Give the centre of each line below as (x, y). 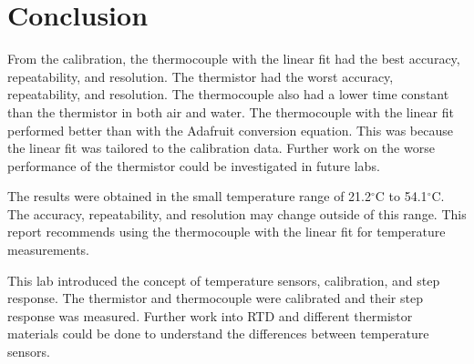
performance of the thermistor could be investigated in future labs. (194, 165)
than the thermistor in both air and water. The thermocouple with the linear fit (231, 111)
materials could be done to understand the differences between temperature (218, 334)
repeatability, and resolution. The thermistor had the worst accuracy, (201, 76)
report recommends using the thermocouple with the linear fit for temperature (227, 232)
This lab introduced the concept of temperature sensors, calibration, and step (224, 280)
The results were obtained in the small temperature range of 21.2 (190, 196)
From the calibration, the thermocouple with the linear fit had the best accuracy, (234, 59)
